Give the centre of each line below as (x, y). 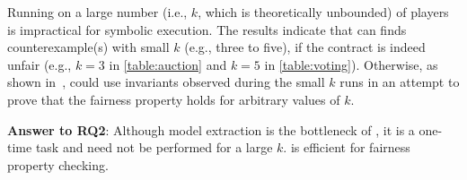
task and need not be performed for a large (154, 147)
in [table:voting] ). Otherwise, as (351, 64)
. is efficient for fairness (347, 147)
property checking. (58, 164)
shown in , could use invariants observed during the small (166, 82)
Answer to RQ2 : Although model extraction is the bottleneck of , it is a (211, 129)
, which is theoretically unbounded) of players (323, 12)
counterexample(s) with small (88, 47)
